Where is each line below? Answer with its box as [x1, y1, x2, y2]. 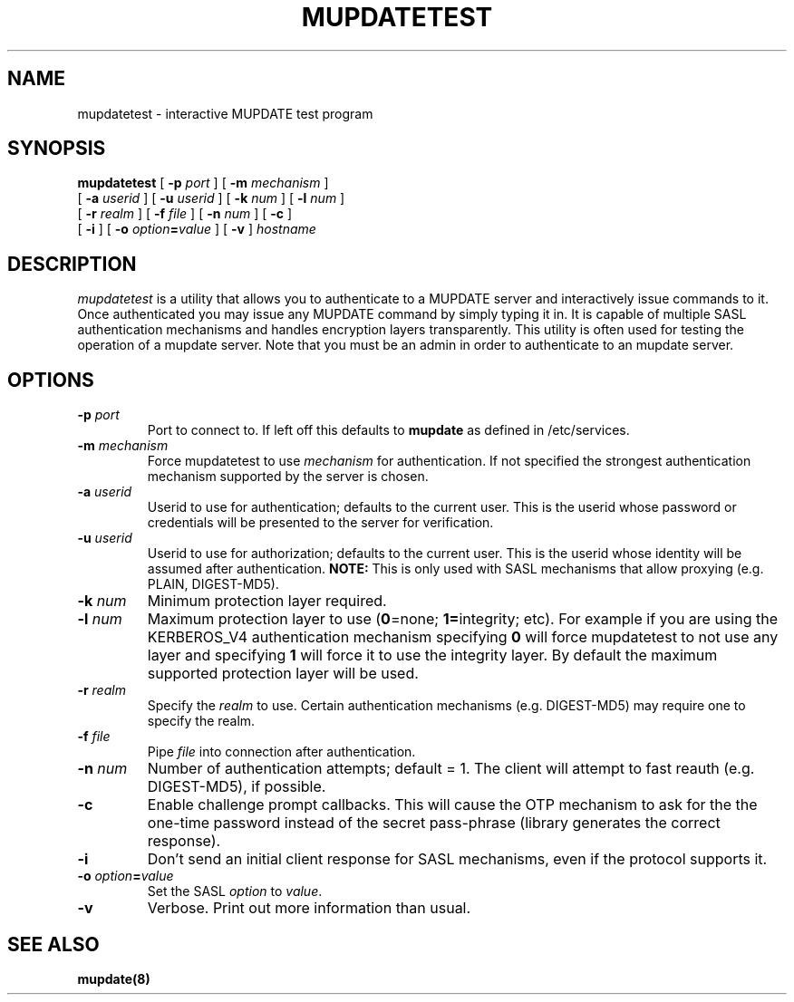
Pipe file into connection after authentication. [147, 744, 416, 760]
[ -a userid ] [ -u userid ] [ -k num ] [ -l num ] [77, 190, 345, 207]
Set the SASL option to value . [147, 883, 323, 900]
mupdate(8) [77, 970, 150, 987]
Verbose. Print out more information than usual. [147, 899, 471, 918]
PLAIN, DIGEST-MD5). [147, 576, 279, 593]
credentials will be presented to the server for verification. [147, 515, 494, 531]
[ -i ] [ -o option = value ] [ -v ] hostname [77, 221, 316, 237]
